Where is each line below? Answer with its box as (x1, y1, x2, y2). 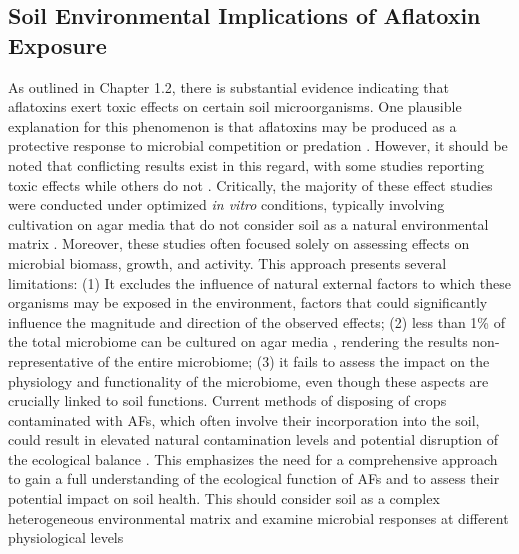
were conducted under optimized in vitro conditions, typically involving (8, 194, 445, 215)
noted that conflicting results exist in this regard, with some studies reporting (8, 154, 484, 175)
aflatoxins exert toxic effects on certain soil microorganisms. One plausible (8, 96, 462, 117)
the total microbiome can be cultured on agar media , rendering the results (8, 331, 468, 352)
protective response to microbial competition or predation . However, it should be (8, 135, 508, 156)
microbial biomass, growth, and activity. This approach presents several (8, 252, 447, 273)
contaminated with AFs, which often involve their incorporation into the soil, (8, 409, 480, 430)
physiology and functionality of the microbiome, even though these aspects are (8, 370, 489, 391)
